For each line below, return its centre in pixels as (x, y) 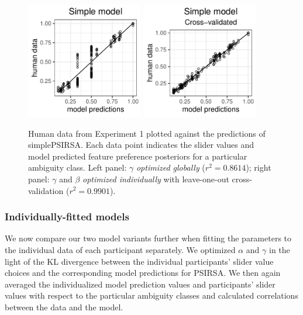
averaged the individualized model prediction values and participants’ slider (140, 284)
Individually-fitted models (67, 217)
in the (280, 249)
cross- (242, 179)
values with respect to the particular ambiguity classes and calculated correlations (151, 295)
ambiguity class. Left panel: (78, 167)
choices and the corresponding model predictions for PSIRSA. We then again (143, 273)
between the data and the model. (64, 307)
